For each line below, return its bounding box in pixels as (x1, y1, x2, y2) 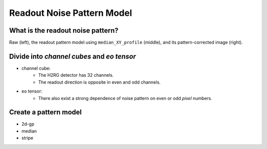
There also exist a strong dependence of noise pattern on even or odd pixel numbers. (38, 95, 213, 101)
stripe (21, 135, 34, 141)
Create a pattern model (9, 108, 82, 116)
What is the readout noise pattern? (9, 26, 119, 35)
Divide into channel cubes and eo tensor (9, 52, 136, 60)
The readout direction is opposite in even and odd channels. (38, 79, 161, 85)
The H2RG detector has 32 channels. (38, 72, 114, 78)
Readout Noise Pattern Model (9, 7, 132, 18)
